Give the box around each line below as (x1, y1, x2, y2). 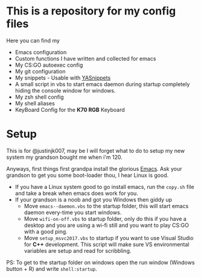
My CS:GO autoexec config (14, 61, 83, 69)
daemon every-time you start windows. (24, 209, 122, 216)
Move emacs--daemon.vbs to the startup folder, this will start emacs (24, 202, 189, 209)
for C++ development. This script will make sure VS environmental (24, 241, 190, 248)
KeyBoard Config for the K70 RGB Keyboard (14, 106, 125, 113)
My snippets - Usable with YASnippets (14, 74, 111, 81)
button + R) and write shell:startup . (6, 265, 98, 272)
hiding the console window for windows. (14, 87, 116, 94)
